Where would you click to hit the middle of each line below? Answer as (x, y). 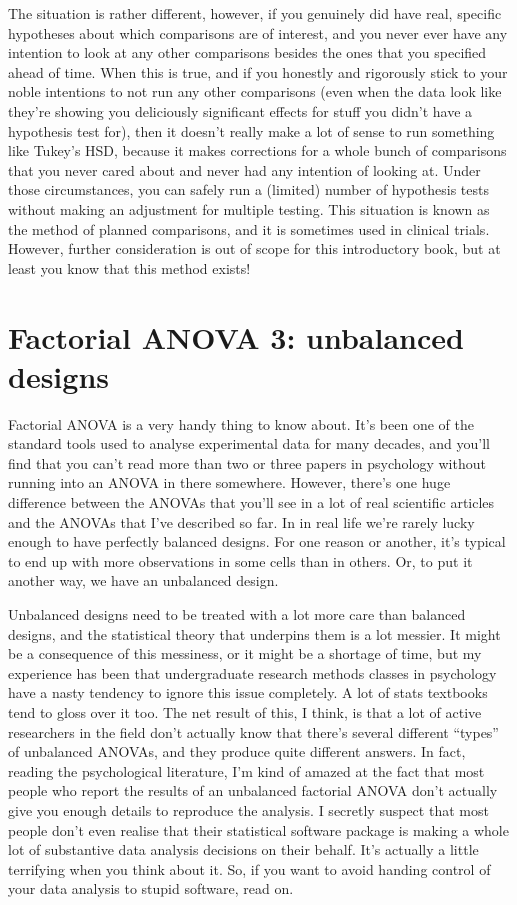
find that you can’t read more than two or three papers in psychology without (247, 462)
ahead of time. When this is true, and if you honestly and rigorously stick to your (258, 71)
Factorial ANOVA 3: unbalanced (236, 336)
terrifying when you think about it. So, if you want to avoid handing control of (249, 868)
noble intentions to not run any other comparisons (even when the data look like (255, 91)
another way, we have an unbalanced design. (143, 580)
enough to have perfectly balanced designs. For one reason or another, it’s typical (257, 541)
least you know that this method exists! (129, 267)
